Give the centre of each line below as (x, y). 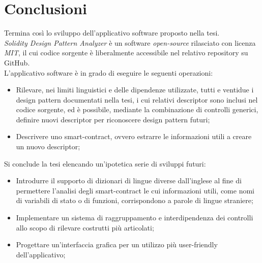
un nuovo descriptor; (48, 146)
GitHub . (17, 62)
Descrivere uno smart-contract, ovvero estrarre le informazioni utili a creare (134, 136)
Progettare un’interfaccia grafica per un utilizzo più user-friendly (117, 244)
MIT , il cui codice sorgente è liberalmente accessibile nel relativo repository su (126, 53)
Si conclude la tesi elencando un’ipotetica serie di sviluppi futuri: (105, 163)
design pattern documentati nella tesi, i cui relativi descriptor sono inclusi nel (137, 99)
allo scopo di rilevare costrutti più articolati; (85, 227)
